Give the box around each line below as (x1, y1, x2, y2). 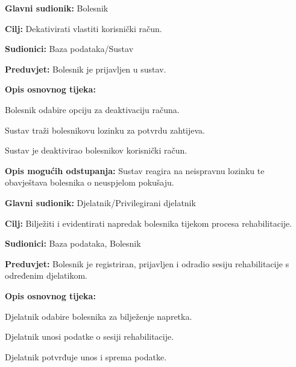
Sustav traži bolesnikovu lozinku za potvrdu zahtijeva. (5, 123, 205, 136)
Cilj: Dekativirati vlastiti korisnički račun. (5, 22, 162, 34)
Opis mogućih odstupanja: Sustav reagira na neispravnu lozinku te (5, 164, 265, 177)
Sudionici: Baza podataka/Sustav (5, 42, 134, 55)
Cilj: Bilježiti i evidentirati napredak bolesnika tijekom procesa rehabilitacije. (5, 216, 292, 229)
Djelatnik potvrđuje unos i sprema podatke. (5, 350, 167, 363)
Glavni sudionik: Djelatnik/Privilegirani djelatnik (5, 196, 196, 209)
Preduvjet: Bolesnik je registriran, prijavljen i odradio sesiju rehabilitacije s (5, 257, 289, 270)
